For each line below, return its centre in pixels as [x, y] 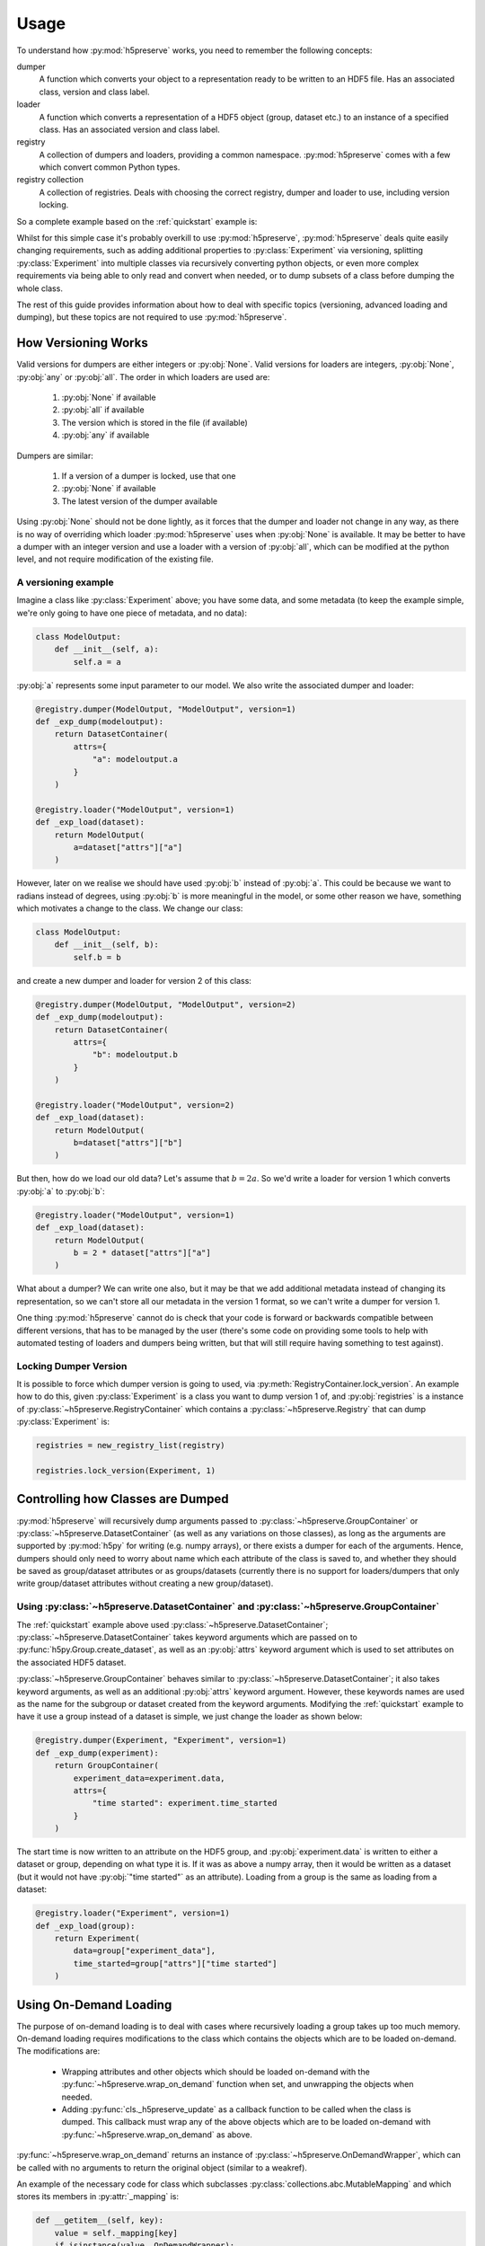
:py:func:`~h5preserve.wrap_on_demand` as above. [157, 2135]
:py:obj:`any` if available [106, 435]
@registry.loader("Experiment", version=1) [133, 1913]
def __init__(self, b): [106, 945]
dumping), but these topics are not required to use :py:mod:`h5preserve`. [152, 317]
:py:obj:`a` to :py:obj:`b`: [61, 1191]
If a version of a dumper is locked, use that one [149, 476]
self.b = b [97, 957]
